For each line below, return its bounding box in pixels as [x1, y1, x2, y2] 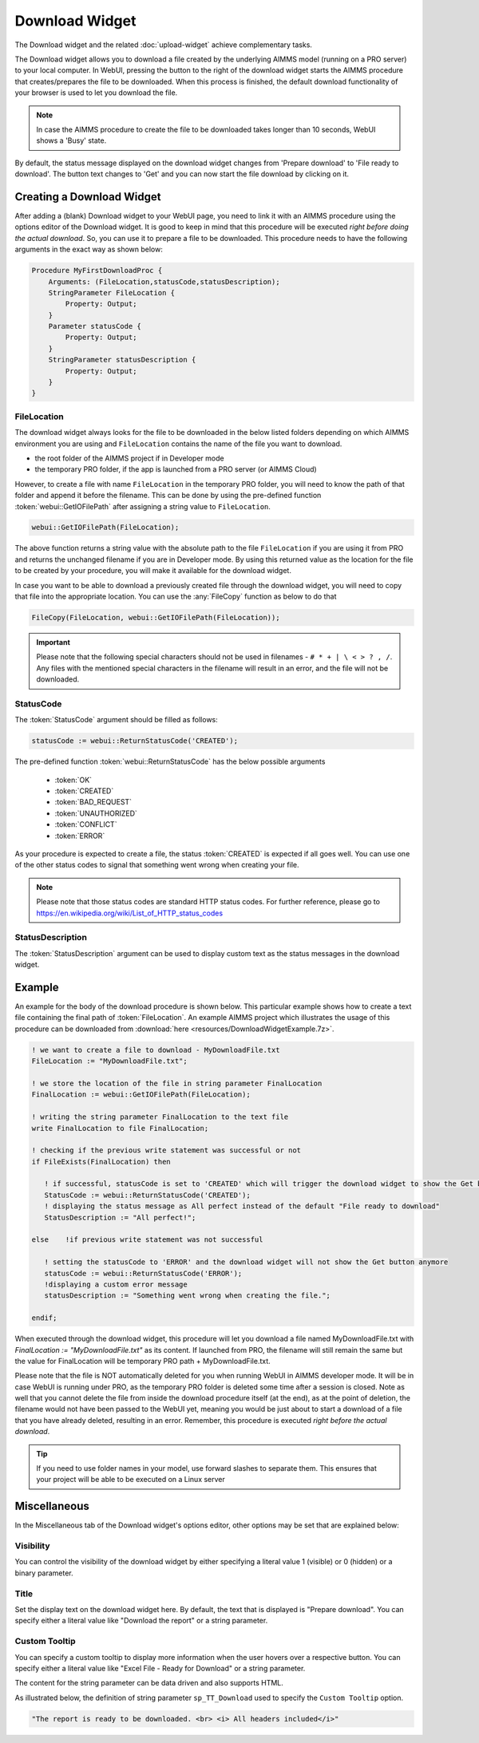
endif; [31, 1314, 57, 1322]
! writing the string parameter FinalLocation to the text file [31, 1113, 289, 1121]
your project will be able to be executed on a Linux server [36, 1475, 225, 1484]
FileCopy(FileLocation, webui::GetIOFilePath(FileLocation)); [31, 613, 280, 622]
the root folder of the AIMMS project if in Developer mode [34, 453, 224, 463]
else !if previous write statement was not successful [31, 1235, 263, 1244]
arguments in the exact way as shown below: [14, 244, 163, 255]
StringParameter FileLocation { [48, 288, 176, 297]
